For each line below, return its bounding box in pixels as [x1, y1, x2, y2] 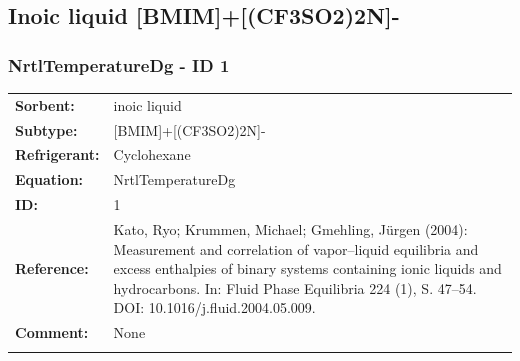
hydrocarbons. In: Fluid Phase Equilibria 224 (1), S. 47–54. [113, 277, 477, 298]
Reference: [15, 258, 89, 279]
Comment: [15, 322, 89, 343]
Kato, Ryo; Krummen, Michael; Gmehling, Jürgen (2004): [113, 218, 468, 239]
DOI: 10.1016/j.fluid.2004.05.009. [113, 297, 316, 318]
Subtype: [15, 119, 78, 140]
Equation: [15, 169, 84, 190]
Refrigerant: [15, 144, 100, 165]
